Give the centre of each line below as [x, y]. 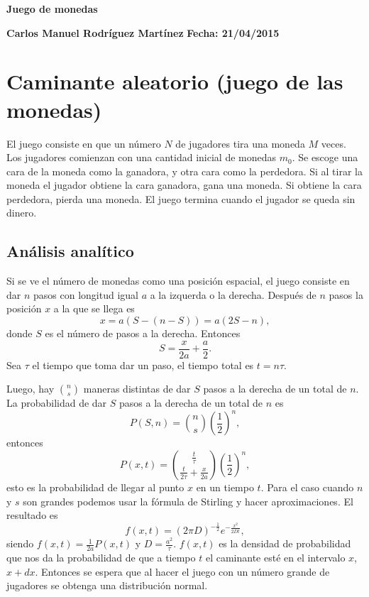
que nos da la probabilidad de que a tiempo [101, 557]
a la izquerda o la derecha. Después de [233, 294]
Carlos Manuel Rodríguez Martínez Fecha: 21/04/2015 [143, 32]
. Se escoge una [325, 157]
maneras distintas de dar [137, 389]
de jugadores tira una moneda [240, 143]
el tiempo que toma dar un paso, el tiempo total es [143, 365]
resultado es [32, 515]
